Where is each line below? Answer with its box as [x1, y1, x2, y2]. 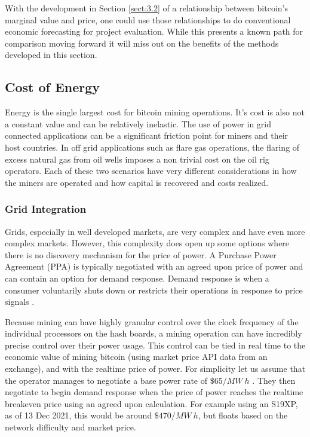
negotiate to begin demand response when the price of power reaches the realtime [5, 386, 303, 398]
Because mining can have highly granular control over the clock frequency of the [5, 315, 299, 328]
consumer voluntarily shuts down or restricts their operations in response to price [5, 283, 303, 296]
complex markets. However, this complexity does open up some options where [5, 237, 290, 249]
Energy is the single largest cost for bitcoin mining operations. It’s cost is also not [5, 106, 305, 118]
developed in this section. [5, 48, 97, 61]
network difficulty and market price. [5, 421, 136, 433]
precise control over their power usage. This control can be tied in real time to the [5, 338, 306, 351]
